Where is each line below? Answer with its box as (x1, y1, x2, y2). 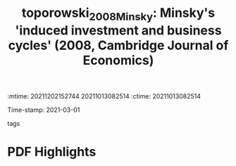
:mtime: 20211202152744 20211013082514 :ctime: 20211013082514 (7, 91, 201, 100)
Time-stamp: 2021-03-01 (7, 106, 80, 114)
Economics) (82, 52, 154, 68)
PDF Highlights (7, 143, 97, 160)
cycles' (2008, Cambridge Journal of (8, 37, 229, 53)
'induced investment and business (15, 23, 222, 38)
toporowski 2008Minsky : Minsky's (21, 5, 216, 23)
